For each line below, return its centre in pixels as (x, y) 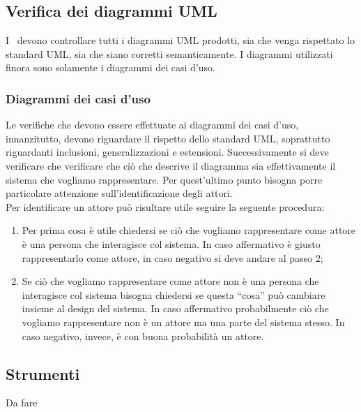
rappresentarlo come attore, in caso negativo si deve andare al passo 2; (172, 257)
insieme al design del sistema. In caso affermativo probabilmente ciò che (175, 308)
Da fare (22, 403)
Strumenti (43, 373)
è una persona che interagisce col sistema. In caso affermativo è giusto (171, 243)
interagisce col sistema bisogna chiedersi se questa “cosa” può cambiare (174, 294)
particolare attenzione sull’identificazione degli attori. (119, 193)
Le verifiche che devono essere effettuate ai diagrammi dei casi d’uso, (152, 125)
